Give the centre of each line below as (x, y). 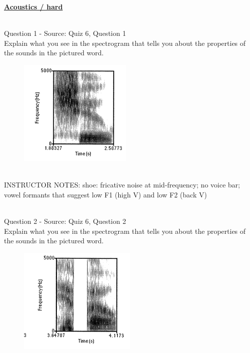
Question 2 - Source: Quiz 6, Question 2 (65, 221)
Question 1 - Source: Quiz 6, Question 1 (65, 33)
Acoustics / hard (33, 6)
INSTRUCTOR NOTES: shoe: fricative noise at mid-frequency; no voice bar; (122, 185)
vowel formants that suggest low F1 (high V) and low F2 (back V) (106, 194)
